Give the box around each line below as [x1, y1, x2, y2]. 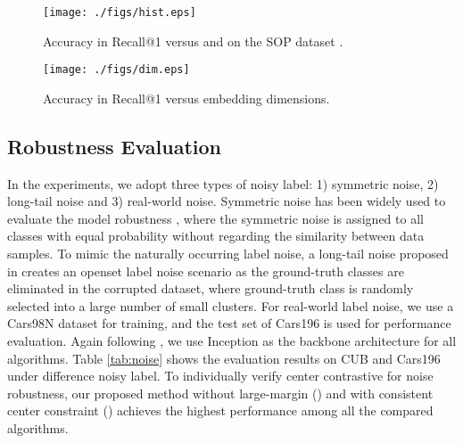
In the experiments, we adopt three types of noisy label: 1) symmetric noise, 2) [7, 174, 439, 193]
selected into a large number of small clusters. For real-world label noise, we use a [7, 296, 454, 315]
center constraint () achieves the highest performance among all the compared [7, 401, 434, 420]
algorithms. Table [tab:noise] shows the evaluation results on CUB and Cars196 [7, 349, 441, 367]
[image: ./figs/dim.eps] [43, 63, 190, 77]
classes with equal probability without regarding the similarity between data [7, 226, 425, 245]
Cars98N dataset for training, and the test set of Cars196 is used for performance [7, 314, 451, 332]
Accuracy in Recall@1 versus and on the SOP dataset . [43, 31, 343, 50]
